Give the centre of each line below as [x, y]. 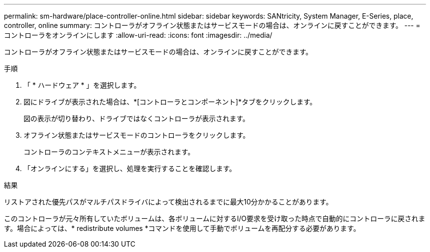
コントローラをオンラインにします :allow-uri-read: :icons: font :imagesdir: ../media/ [138, 35]
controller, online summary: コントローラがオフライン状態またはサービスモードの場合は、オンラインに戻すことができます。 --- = [212, 25]
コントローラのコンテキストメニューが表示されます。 [109, 152]
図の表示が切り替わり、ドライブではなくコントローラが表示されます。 [137, 118]
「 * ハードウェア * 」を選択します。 [82, 85]
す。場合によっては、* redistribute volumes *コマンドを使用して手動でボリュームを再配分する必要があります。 [182, 228]
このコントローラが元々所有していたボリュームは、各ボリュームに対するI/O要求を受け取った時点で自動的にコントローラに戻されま [215, 218]
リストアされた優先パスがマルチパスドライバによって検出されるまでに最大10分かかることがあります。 [168, 202]
